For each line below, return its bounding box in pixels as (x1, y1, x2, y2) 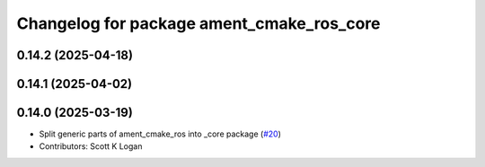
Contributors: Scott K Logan (39, 141, 143, 152)
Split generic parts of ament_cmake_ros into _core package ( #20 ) (39, 128, 282, 139)
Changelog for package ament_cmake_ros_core (16, 13, 381, 33)
